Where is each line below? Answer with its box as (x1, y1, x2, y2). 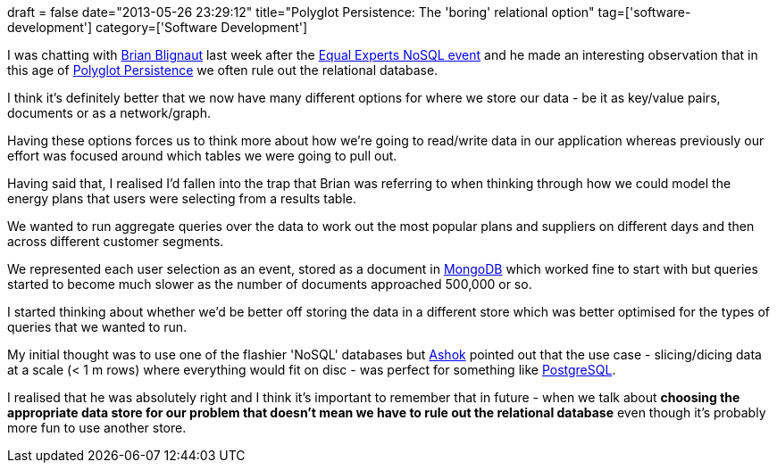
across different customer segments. (7, 234, 224, 249)
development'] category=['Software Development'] (7, 20, 308, 35)
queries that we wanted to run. (7, 319, 188, 334)
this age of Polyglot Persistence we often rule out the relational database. (7, 62, 439, 78)
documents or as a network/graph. (7, 105, 211, 120)
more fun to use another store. (7, 420, 187, 435)
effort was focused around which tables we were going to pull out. (7, 148, 397, 163)
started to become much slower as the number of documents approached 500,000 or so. (7, 276, 532, 292)
